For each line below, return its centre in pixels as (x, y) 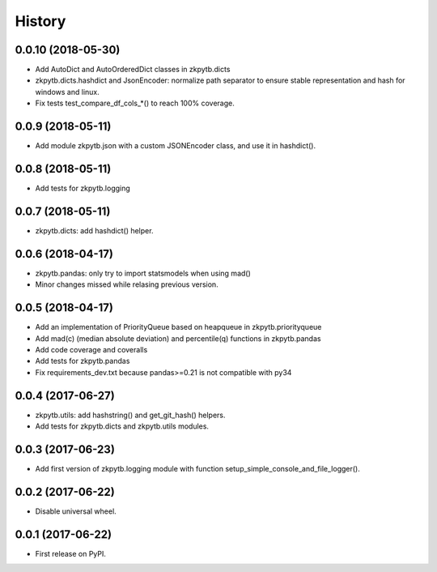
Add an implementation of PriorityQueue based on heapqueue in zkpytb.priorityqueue (178, 327)
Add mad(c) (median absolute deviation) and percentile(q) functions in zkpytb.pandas (178, 338)
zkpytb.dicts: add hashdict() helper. (94, 230)
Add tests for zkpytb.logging (83, 188)
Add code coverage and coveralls (91, 349)
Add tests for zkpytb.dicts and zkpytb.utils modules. (122, 426)
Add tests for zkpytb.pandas (83, 361)
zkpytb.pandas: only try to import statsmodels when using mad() (143, 273)
